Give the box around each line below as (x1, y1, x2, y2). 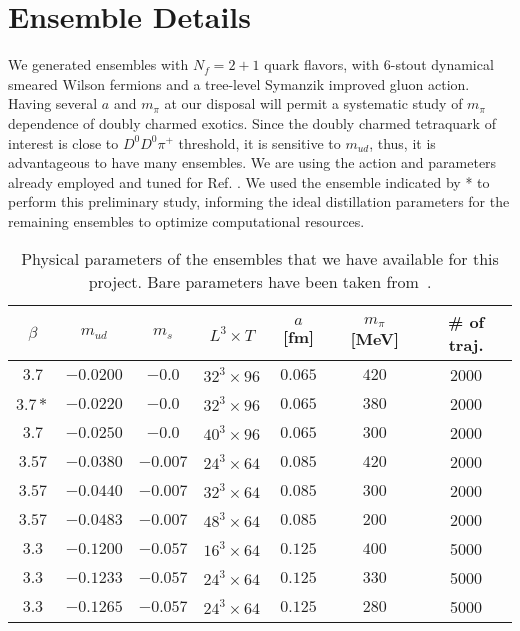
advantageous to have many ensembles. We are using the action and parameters (8, 152, 497, 173)
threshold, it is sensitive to (178, 132, 341, 153)
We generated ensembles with (8, 54, 189, 75)
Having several (8, 93, 98, 114)
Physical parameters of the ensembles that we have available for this (21, 247, 499, 271)
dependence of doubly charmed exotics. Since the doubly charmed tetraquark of (8, 112, 496, 133)
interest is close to (8, 132, 119, 153)
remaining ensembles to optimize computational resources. (8, 210, 365, 231)
